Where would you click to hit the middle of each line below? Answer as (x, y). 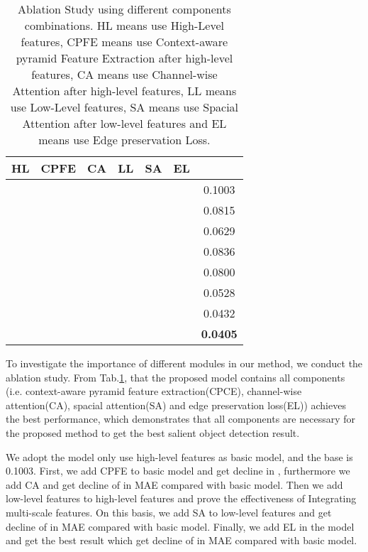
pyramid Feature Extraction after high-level (124, 58)
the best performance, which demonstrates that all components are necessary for (180, 419)
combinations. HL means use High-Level (124, 25)
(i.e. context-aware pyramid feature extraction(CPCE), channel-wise (154, 391)
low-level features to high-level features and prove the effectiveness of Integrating (181, 498)
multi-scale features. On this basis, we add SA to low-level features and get (169, 512)
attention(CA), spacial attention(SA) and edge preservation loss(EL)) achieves (176, 405)
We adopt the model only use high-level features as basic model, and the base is (179, 456)
